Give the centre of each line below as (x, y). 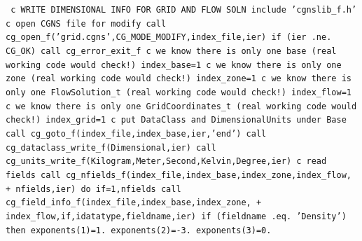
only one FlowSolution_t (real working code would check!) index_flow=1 (179, 92)
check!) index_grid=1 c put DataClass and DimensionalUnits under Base (176, 120)
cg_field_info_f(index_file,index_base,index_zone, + (134, 203)
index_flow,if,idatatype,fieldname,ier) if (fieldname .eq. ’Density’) (176, 216)
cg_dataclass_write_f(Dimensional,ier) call (111, 147)
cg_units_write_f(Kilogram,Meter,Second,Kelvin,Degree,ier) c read (166, 161)
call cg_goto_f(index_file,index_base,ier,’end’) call (136, 133)
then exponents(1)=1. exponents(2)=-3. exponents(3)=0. (139, 230)
